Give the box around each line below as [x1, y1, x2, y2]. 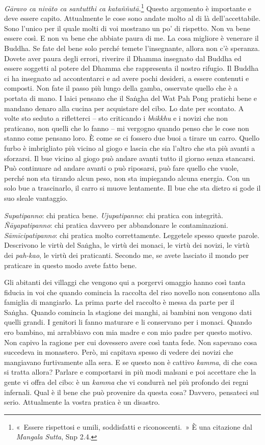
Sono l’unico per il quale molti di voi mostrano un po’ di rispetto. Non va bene [4, 22, 250, 33]
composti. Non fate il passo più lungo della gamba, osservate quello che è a [4, 83, 238, 93]
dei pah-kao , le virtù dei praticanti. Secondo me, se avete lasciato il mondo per [4, 249, 249, 260]
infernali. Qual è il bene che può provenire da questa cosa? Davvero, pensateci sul [4, 386, 259, 397]
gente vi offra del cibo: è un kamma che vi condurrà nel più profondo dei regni [4, 377, 249, 387]
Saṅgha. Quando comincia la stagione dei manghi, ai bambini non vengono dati [4, 306, 252, 317]
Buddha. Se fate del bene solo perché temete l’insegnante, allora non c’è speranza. [4, 43, 260, 54]
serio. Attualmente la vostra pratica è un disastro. [4, 397, 160, 407]
